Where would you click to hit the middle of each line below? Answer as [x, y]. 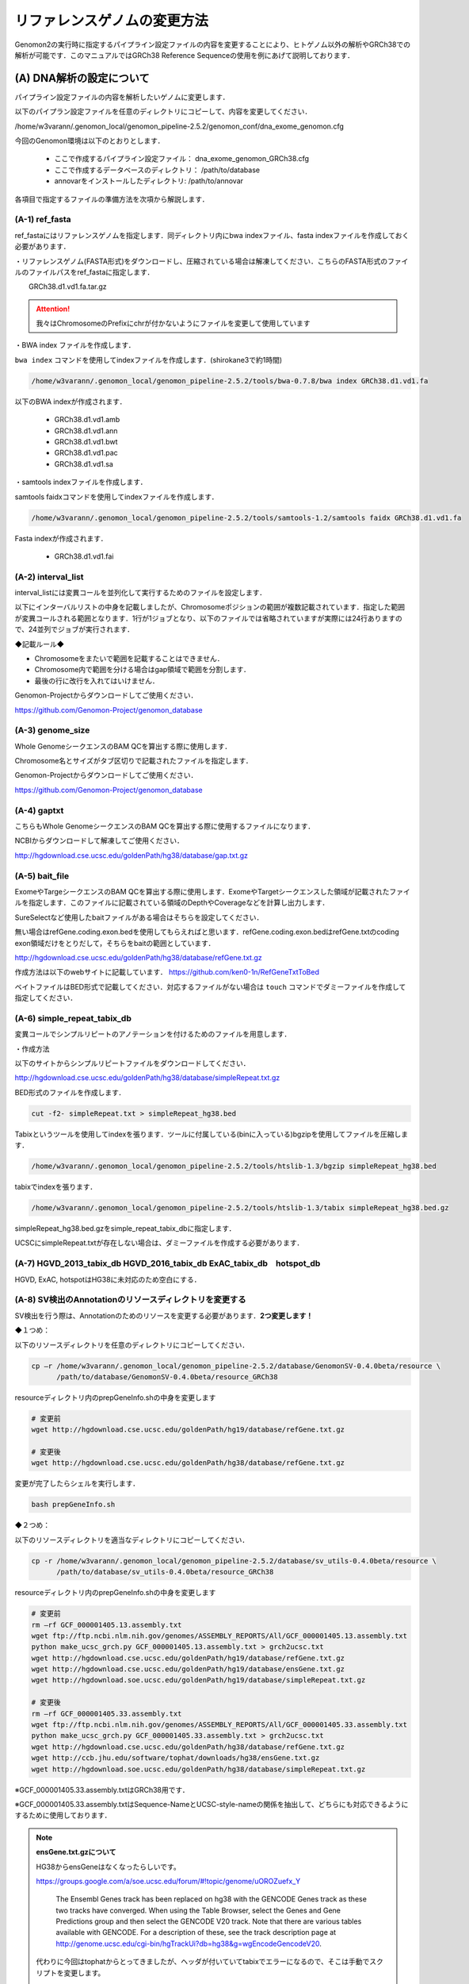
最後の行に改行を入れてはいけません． [97, 681]
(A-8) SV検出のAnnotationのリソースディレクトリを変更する [130, 1300]
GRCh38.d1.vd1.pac [86, 453]
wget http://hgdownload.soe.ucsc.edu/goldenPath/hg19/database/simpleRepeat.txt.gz [198, 1680]
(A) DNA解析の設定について [82, 78]
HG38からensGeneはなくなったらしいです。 [109, 1867]
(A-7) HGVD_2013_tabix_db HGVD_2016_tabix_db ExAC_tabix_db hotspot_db [168, 1263]
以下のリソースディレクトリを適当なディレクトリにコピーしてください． [132, 1540]
